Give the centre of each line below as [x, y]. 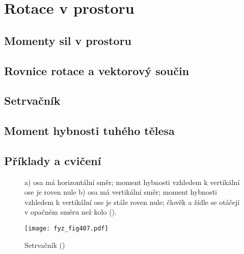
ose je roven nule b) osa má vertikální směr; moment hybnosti [121, 192]
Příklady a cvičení [53, 160]
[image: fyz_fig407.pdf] [66, 229]
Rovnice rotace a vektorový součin [97, 70]
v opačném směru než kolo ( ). [71, 212]
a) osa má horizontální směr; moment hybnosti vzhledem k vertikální [132, 182]
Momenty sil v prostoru [68, 40]
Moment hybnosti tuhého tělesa [89, 131]
